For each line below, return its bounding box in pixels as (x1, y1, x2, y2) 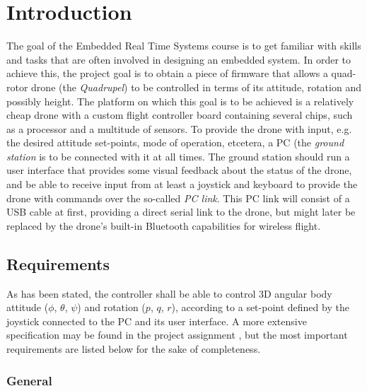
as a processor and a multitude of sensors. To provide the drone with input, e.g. (6, 121, 352, 136)
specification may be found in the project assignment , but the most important (6, 327, 348, 342)
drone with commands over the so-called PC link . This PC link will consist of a (6, 190, 350, 205)
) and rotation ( (77, 300, 146, 315)
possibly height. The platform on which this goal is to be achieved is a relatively (6, 93, 354, 108)
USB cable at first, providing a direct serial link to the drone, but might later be (6, 204, 356, 219)
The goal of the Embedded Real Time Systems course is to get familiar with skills (6, 38, 361, 53)
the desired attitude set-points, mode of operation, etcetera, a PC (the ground (6, 135, 344, 150)
